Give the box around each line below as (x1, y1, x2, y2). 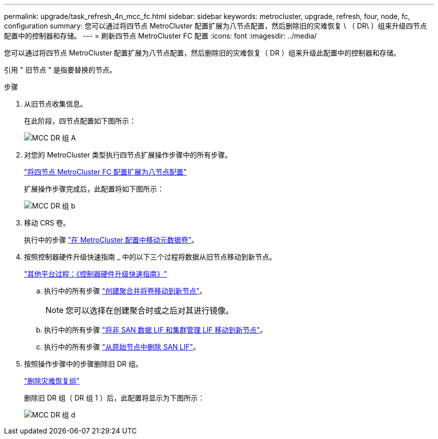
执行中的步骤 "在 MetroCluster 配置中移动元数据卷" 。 (24, 235, 198, 244)
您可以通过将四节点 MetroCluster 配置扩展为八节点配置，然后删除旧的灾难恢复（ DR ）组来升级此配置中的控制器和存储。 (4, 48, 400, 57)
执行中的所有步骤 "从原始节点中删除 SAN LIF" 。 (44, 342, 200, 351)
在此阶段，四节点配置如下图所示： (24, 116, 136, 125)
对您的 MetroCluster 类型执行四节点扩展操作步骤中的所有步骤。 (24, 150, 232, 159)
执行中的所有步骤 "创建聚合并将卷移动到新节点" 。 (44, 286, 206, 295)
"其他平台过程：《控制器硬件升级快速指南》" (24, 269, 167, 278)
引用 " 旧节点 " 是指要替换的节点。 (4, 65, 116, 74)
